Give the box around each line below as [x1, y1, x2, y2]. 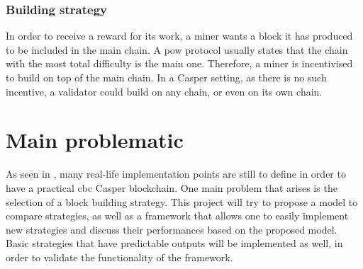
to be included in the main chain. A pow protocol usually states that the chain [6, 42, 348, 57]
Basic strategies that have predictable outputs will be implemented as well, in [6, 236, 343, 251]
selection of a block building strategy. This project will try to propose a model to [6, 194, 358, 209]
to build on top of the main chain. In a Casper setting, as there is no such [6, 70, 327, 84]
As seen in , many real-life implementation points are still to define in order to [6, 166, 346, 181]
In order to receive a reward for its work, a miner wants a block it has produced [6, 28, 353, 43]
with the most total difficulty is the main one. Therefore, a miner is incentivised [6, 56, 353, 71]
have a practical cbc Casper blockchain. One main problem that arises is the [6, 180, 337, 195]
